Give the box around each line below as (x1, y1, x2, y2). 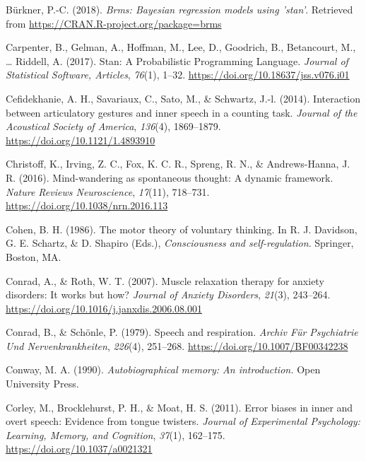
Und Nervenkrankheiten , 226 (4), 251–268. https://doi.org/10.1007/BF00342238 (6, 338, 348, 353)
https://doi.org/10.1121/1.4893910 (6, 132, 155, 147)
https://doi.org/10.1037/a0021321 (6, 441, 153, 456)
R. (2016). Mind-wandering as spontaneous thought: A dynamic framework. (6, 170, 333, 185)
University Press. (6, 376, 79, 391)
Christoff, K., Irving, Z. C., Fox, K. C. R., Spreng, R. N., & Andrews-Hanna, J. (6, 156, 350, 171)
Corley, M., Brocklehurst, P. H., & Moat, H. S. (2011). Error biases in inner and (6, 399, 353, 414)
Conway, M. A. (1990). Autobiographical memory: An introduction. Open (6, 362, 321, 377)
